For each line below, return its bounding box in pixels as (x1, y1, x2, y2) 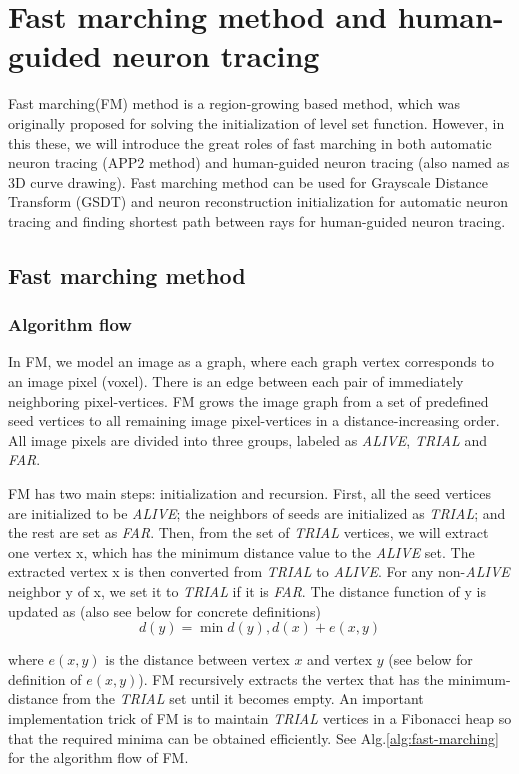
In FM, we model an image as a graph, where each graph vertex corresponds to (8, 351, 494, 372)
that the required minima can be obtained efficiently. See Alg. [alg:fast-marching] (8, 727, 500, 748)
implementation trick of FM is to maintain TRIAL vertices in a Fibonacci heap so (8, 707, 512, 728)
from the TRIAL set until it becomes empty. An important (62, 688, 424, 709)
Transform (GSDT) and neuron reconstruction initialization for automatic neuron (8, 191, 509, 212)
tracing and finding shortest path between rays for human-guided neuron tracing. (8, 210, 506, 231)
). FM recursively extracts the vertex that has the (138, 668, 444, 689)
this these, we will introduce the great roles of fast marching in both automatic (8, 132, 492, 153)
